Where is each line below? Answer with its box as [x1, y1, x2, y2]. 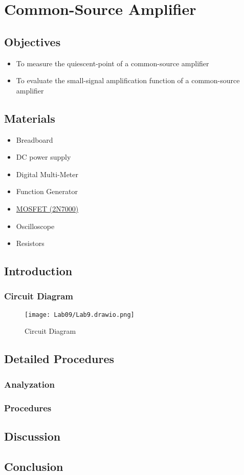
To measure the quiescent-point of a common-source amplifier [16, 58, 209, 68]
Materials [4, 110, 55, 126]
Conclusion [4, 458, 63, 474]
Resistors [16, 238, 45, 249]
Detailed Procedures [4, 351, 115, 367]
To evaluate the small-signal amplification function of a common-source [16, 75, 240, 86]
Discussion [4, 428, 61, 444]
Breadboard [16, 134, 53, 145]
